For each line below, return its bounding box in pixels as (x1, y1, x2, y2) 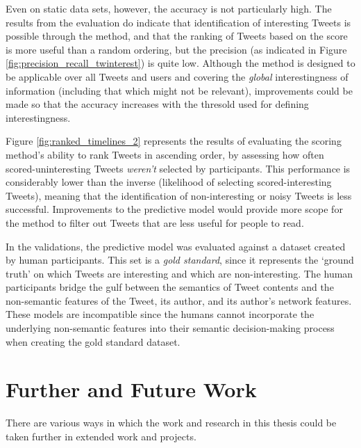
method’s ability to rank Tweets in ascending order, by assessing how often (6, 147, 324, 161)
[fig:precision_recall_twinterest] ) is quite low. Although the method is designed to (6, 56, 355, 70)
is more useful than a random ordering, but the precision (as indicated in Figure (6, 42, 347, 56)
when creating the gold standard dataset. (6, 334, 180, 349)
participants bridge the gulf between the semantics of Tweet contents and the (6, 280, 334, 294)
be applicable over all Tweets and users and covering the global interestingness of (6, 69, 349, 83)
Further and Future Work (6, 375, 257, 403)
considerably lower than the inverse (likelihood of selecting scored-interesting (6, 175, 332, 189)
